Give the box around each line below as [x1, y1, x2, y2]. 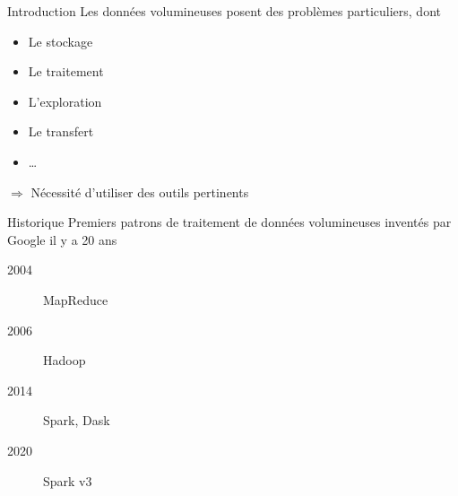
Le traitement [28, 62, 104, 81]
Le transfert [28, 122, 94, 141]
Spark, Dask [43, 411, 110, 430]
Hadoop [43, 351, 86, 370]
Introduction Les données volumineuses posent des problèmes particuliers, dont [7, 2, 441, 20]
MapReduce [43, 290, 108, 309]
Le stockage [28, 31, 93, 50]
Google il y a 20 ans [7, 230, 117, 248]
